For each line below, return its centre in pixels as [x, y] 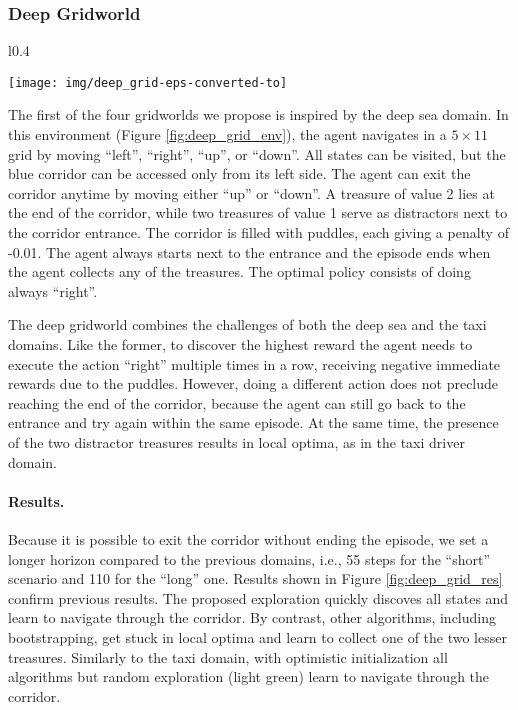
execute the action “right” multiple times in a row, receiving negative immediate [254, 363]
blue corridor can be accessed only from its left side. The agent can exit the [239, 173]
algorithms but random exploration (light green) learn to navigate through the [249, 676]
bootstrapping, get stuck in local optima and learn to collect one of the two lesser [257, 636]
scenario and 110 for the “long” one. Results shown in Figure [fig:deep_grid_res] [255, 578]
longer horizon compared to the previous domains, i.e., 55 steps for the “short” [249, 558]
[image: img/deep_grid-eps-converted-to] [148, 82]
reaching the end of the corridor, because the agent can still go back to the [237, 402]
